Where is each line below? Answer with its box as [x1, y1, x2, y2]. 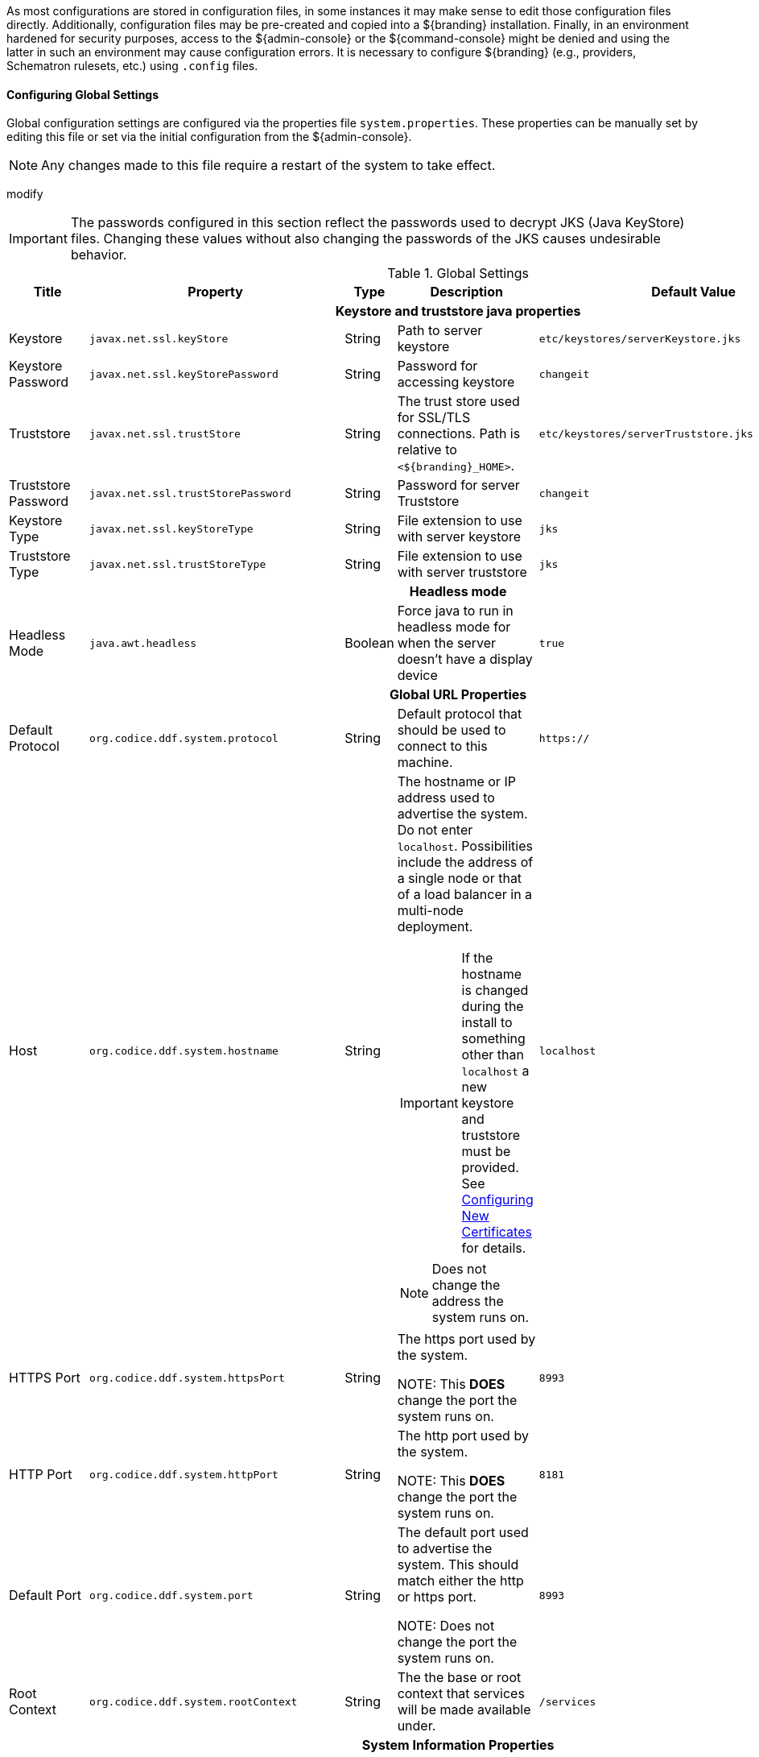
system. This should [397, 1556, 519, 1573]
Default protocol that [397, 706, 522, 723]
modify [6, 187, 43, 201]
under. [397, 1718, 436, 1734]
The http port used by [397, 1428, 529, 1444]
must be [461, 1143, 511, 1160]
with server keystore [397, 528, 521, 545]
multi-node [397, 902, 464, 919]
